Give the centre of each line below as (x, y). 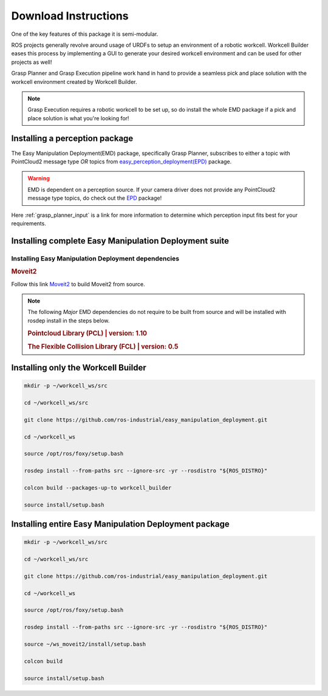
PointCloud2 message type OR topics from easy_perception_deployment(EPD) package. (121, 162)
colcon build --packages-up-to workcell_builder (98, 488)
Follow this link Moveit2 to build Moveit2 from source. (78, 284)
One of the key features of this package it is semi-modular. (85, 34)
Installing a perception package (72, 139)
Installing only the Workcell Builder (79, 368)
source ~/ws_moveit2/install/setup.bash (85, 644)
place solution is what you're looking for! (78, 118)
